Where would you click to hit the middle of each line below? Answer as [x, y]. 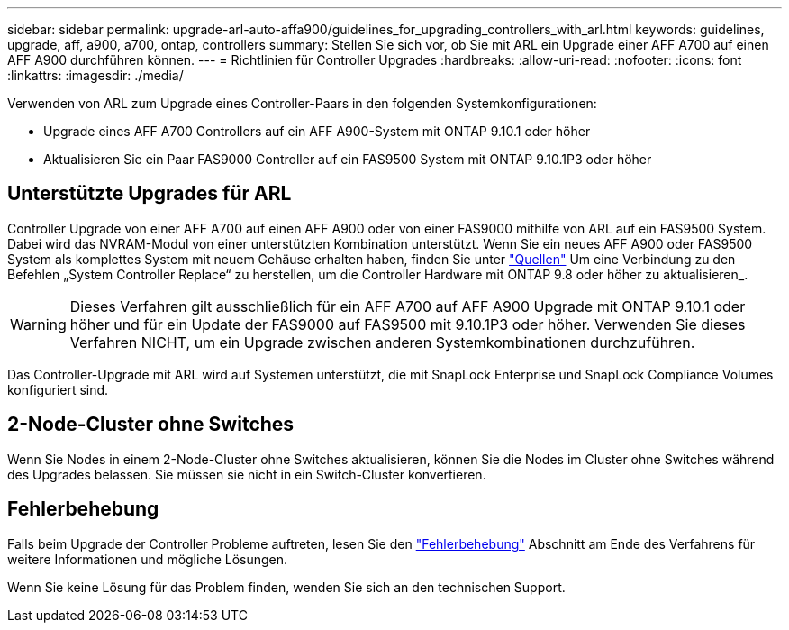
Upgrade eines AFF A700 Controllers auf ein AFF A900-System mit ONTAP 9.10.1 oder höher [317, 131]
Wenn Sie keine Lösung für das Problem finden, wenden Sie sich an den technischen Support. [286, 587]
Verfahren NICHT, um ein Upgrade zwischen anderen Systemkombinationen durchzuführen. [382, 342]
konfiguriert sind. [58, 389]
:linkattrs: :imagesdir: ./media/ [95, 75]
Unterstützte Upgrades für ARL [150, 194]
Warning [38, 324]
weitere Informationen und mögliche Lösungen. [148, 559]
